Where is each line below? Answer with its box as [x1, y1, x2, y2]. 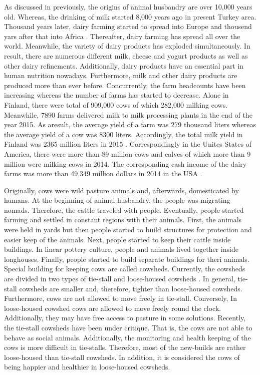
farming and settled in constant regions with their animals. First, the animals [4, 214, 242, 225]
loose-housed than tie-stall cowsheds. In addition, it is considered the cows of [4, 351, 240, 362]
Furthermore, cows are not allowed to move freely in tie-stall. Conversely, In [4, 293, 237, 303]
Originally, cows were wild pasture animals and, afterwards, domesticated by [4, 185, 239, 195]
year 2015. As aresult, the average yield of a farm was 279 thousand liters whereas [4, 119, 256, 130]
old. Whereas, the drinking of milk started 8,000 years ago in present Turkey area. [4, 11, 256, 22]
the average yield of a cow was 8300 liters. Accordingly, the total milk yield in [4, 129, 243, 139]
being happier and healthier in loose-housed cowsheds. [4, 361, 170, 372]
